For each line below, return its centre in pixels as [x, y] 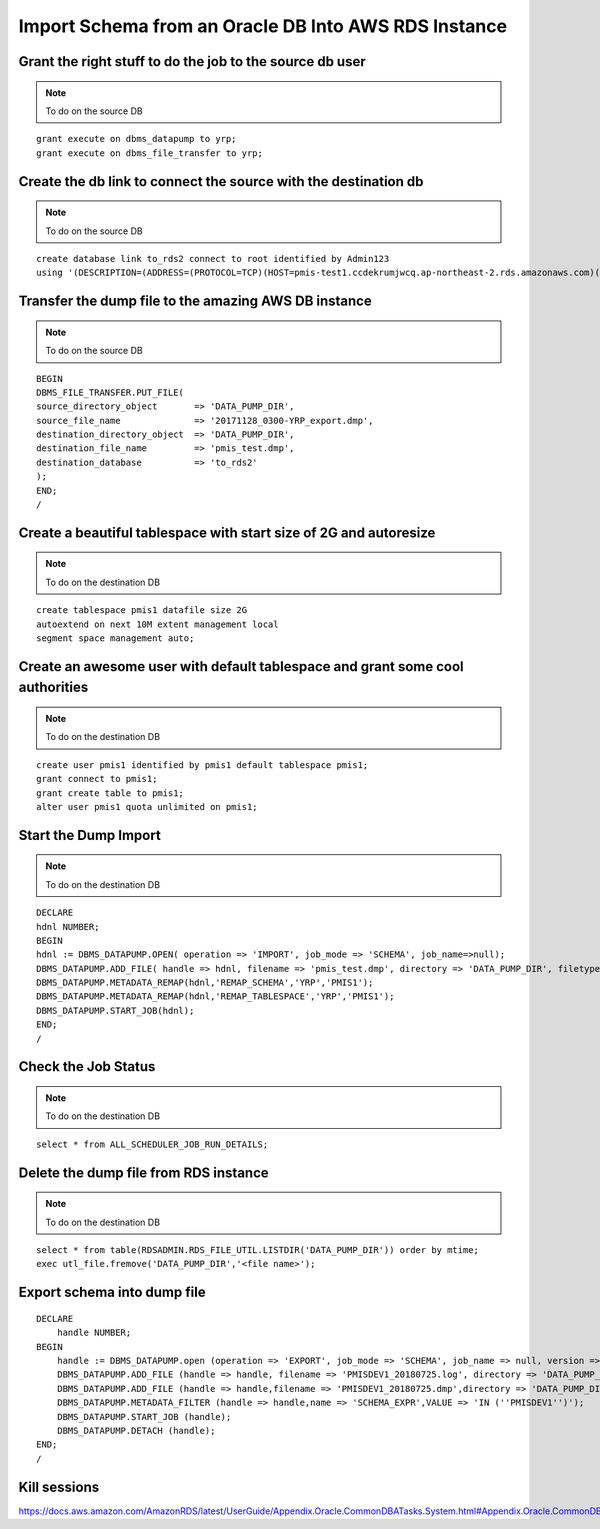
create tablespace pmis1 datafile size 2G [142, 610]
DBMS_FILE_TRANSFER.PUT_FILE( [110, 392]
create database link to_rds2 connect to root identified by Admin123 [213, 258]
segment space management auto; [115, 638]
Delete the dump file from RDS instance [143, 1172]
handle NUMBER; [94, 1333]
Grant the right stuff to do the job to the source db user [192, 61]
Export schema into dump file [112, 1292]
